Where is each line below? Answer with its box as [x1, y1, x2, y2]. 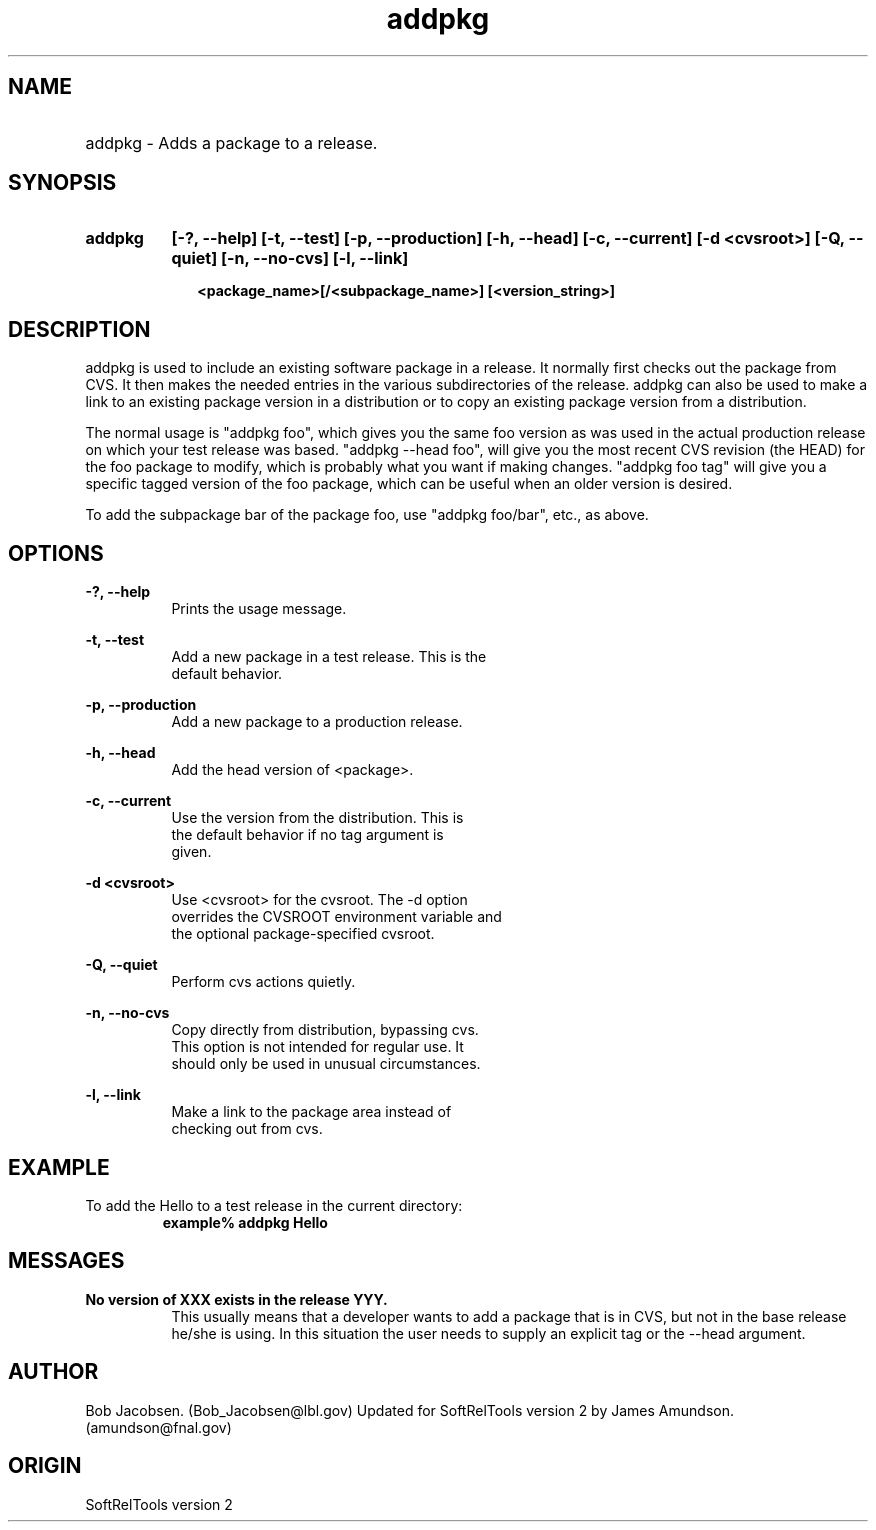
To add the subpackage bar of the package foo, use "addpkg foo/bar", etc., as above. [85, 506, 649, 524]
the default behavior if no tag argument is [171, 826, 444, 844]
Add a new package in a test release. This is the [171, 648, 487, 666]
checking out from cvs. [171, 1120, 323, 1138]
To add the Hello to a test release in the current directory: [85, 1196, 463, 1214]
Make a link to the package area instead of [171, 1103, 452, 1121]
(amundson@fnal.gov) [85, 1418, 232, 1436]
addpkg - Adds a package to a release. [85, 132, 378, 153]
